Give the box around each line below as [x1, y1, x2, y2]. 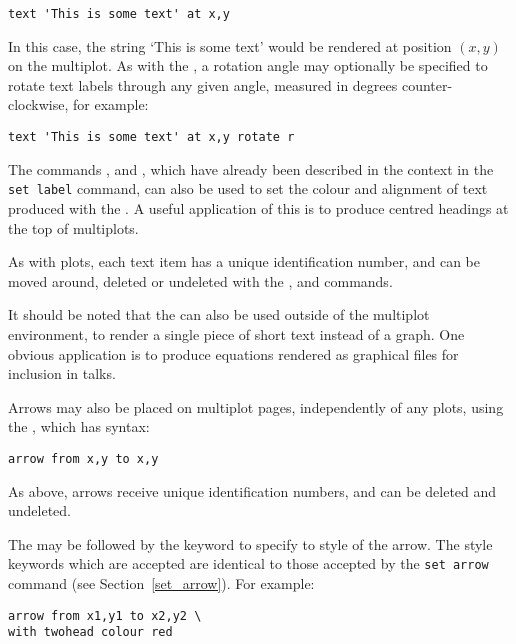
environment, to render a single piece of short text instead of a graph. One [8, 323, 465, 344]
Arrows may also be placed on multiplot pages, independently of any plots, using [8, 396, 504, 417]
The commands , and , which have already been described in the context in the [8, 158, 494, 179]
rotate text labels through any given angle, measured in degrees [8, 74, 398, 95]
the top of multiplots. [8, 217, 139, 238]
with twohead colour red [8, 625, 173, 640]
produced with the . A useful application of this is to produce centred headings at [8, 197, 509, 218]
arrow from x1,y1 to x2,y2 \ [8, 608, 202, 623]
